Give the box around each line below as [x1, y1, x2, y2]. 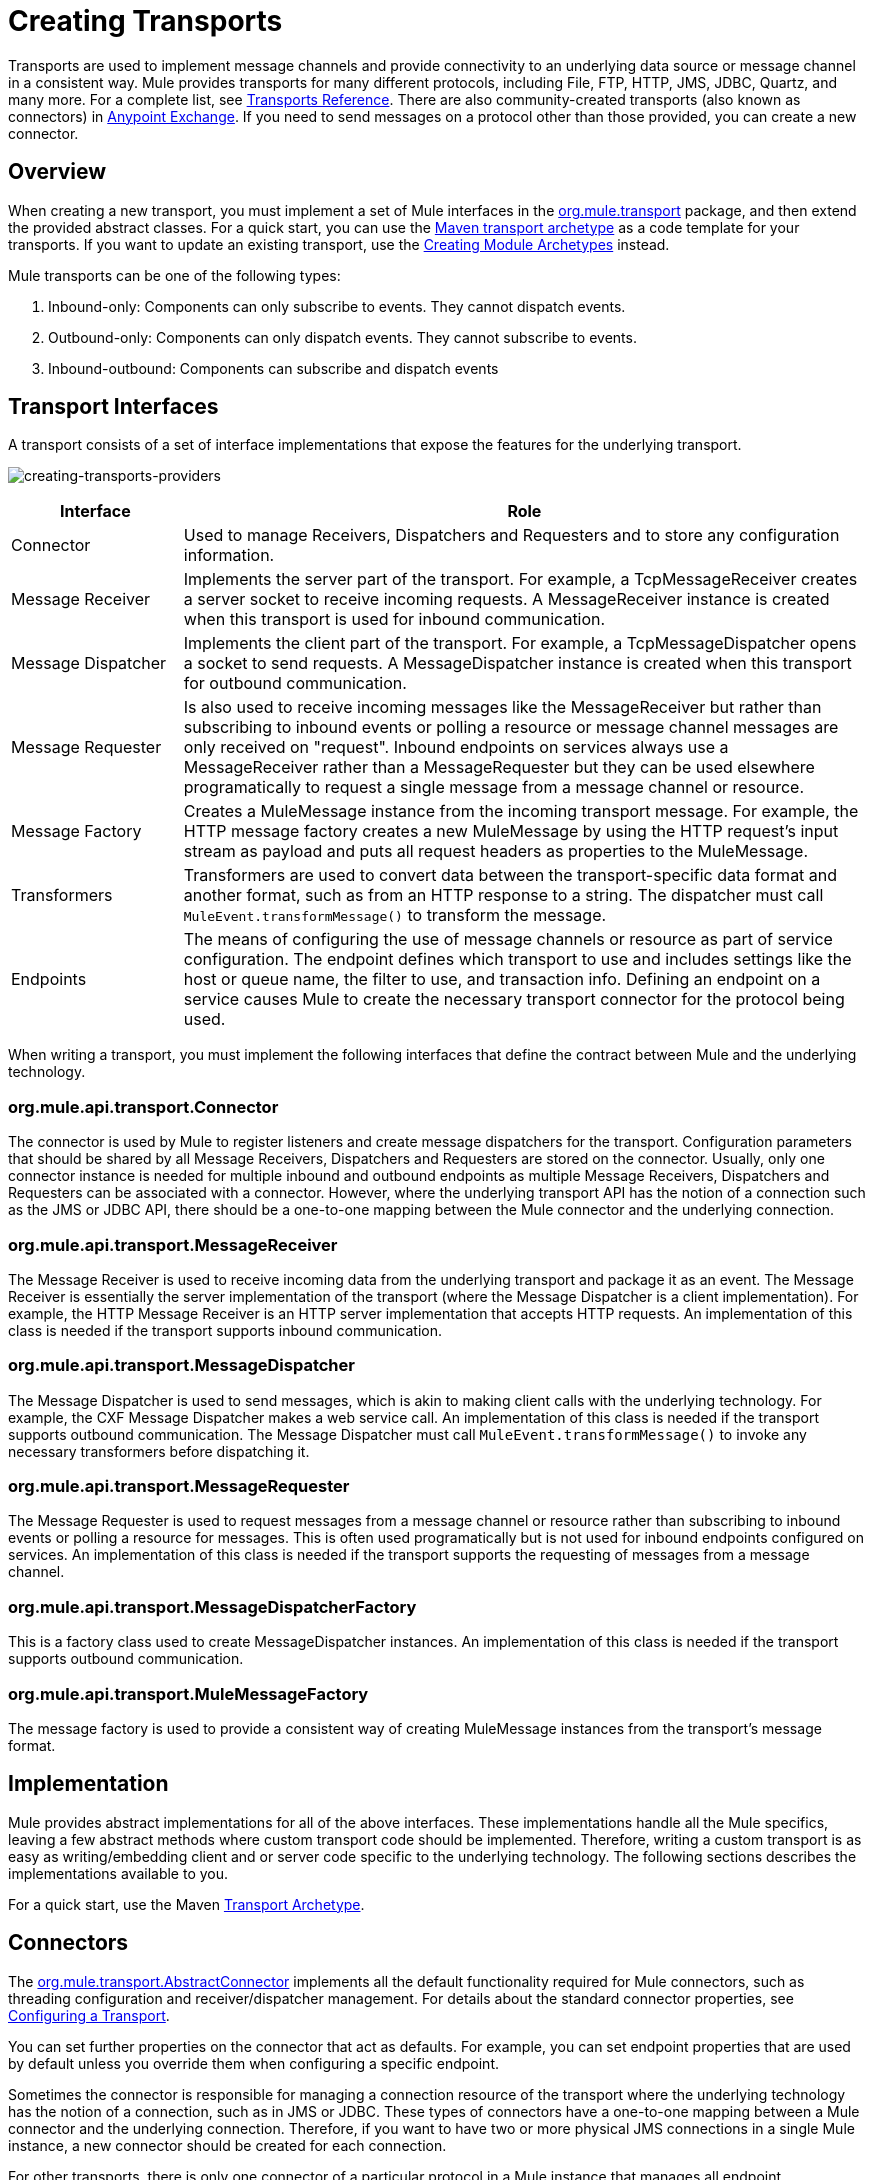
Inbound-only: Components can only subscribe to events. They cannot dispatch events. [48, 297, 626, 315]
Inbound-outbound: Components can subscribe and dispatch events [48, 359, 499, 377]
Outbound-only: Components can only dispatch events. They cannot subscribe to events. [48, 328, 637, 346]
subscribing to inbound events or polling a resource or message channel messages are [183, 717, 839, 738]
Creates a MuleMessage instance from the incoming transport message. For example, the [183, 801, 859, 822]
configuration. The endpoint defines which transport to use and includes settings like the [183, 949, 852, 970]
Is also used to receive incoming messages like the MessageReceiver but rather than [183, 697, 822, 718]
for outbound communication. [183, 673, 407, 694]
